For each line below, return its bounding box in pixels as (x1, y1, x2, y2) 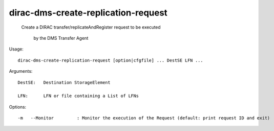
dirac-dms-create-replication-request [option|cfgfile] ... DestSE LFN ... (18, 57, 203, 63)
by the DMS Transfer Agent (33, 35, 89, 41)
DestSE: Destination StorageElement (18, 80, 111, 85)
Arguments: (9, 68, 33, 74)
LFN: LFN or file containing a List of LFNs (18, 93, 139, 99)
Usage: (9, 46, 24, 52)
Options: (9, 104, 26, 110)
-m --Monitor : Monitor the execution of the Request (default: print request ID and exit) (18, 115, 271, 121)
